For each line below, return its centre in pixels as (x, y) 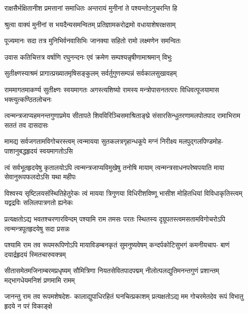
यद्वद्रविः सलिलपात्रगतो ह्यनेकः (39, 202)
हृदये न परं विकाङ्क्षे (28, 306)
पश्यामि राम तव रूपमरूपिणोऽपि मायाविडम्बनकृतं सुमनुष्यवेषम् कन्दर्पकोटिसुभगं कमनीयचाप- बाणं (117, 245)
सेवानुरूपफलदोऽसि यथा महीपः (40, 177)
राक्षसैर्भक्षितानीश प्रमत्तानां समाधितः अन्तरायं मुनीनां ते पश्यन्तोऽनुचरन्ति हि (91, 8)
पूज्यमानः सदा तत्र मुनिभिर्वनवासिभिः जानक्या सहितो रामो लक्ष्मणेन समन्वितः (93, 41)
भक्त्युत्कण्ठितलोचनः (28, 99)
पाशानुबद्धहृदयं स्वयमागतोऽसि (39, 150)
